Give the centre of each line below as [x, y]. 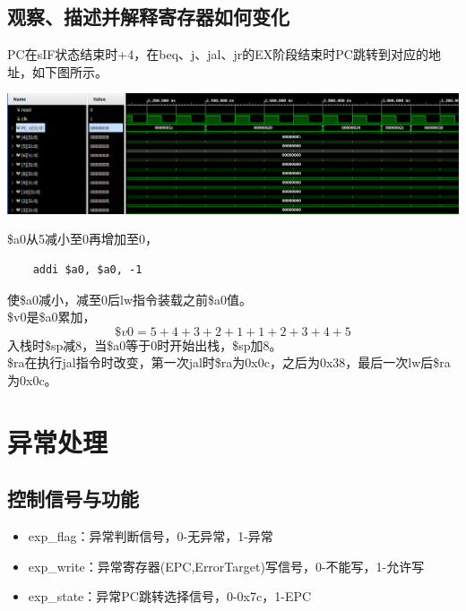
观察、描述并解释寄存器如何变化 [148, 17]
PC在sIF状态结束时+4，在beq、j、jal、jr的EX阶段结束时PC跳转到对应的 [218, 54]
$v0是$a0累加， [52, 317]
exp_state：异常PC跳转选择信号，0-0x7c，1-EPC [170, 596]
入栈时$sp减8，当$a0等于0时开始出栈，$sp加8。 [145, 344]
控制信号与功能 [73, 499]
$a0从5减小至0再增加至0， [82, 239]
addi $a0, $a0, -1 [87, 269]
